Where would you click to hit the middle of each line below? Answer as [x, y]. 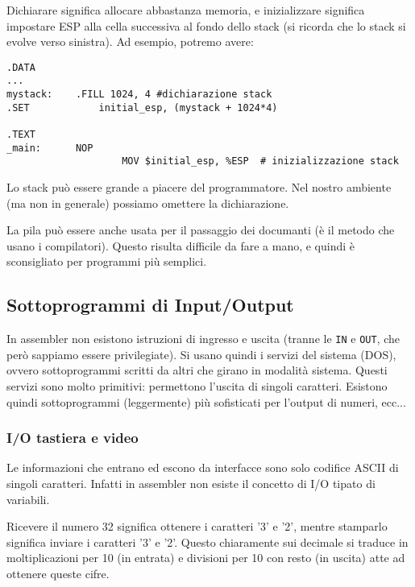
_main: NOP [50, 148]
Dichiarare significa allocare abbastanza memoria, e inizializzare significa [186, 10]
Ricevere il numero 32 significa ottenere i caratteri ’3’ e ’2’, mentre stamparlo [197, 526]
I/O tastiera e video [73, 438]
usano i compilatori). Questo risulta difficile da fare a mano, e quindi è [181, 245]
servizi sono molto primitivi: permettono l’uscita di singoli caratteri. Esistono [197, 386]
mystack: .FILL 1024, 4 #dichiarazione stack [139, 95]
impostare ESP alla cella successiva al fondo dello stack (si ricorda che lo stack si [206, 25]
